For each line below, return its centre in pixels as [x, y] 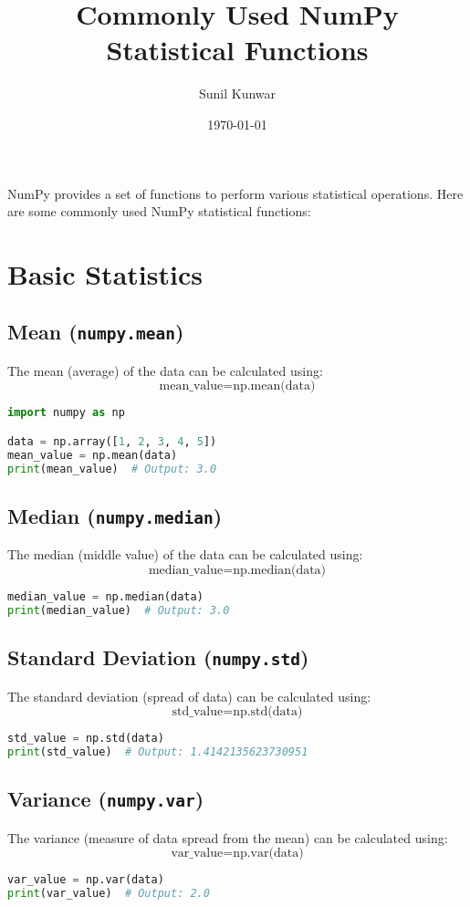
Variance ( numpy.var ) [106, 799]
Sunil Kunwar [237, 94]
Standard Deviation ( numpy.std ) [158, 657]
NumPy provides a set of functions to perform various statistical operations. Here [235, 193]
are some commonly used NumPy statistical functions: [159, 211]
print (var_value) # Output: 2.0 [109, 894]
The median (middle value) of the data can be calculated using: [185, 554]
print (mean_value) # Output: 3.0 [112, 469]
